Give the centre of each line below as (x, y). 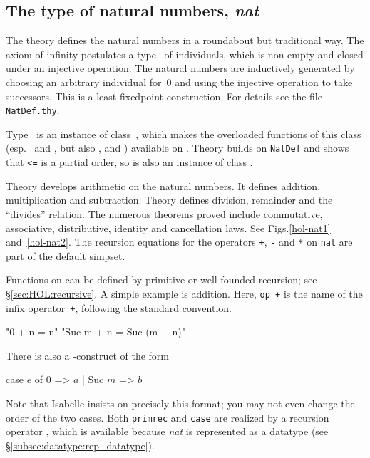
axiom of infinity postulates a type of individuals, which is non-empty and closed (185, 54)
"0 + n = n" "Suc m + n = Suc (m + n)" (96, 332)
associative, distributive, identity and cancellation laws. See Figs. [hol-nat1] (168, 228)
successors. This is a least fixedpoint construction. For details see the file (164, 96)
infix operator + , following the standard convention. (119, 307)
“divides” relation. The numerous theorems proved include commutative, (164, 213)
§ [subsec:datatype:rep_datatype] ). (80, 445)
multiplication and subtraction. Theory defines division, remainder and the (169, 200)
